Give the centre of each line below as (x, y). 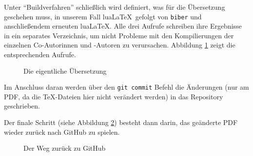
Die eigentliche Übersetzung (65, 70)
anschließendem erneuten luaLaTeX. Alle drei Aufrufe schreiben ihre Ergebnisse (123, 26)
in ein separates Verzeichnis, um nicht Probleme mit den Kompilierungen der (119, 35)
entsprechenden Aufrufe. (40, 55)
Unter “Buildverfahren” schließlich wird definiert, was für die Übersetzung (115, 7)
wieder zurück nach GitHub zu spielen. (62, 132)
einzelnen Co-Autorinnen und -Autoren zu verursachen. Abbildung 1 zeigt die (120, 45)
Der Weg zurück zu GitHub (65, 148)
